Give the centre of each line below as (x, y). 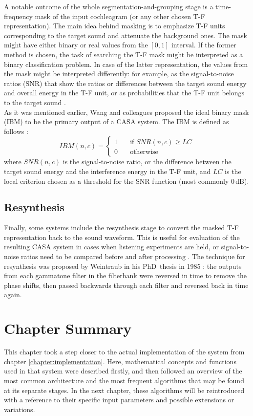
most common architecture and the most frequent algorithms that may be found (124, 380)
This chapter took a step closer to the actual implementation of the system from (124, 352)
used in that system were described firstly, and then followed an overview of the (123, 371)
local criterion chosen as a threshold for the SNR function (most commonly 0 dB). (126, 181)
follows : (16, 131)
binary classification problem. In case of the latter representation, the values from (126, 64)
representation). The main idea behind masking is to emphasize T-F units (115, 26)
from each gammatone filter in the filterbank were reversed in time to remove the (125, 275)
